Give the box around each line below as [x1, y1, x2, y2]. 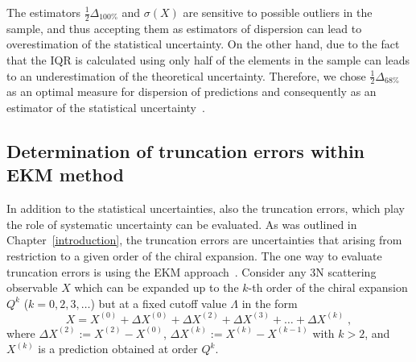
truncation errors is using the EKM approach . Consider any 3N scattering [6, 263, 377, 280]
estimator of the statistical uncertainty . [6, 99, 205, 116]
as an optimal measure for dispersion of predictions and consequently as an [6, 83, 377, 100]
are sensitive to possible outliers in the [183, 4, 373, 20]
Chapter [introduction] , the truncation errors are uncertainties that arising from [6, 231, 402, 248]
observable [6, 279, 58, 296]
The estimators [6, 4, 80, 20]
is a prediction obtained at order [38, 340, 198, 357]
